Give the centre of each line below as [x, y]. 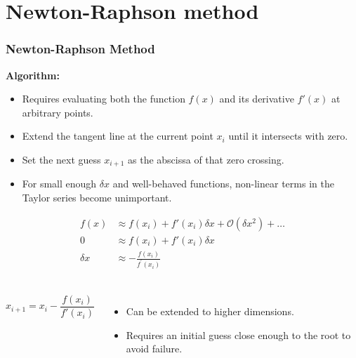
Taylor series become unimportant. [97, 198]
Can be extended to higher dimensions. [210, 311]
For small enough [59, 184]
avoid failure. [154, 349]
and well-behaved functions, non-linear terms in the [223, 184]
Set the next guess [61, 159]
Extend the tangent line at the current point [118, 136]
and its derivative [257, 99]
